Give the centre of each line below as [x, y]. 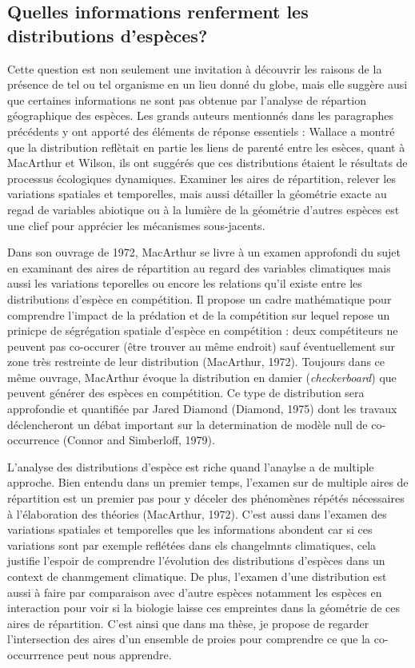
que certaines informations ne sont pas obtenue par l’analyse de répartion [187, 99]
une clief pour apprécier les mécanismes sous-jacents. [136, 225]
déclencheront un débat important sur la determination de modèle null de [188, 424]
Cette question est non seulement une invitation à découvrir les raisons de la [195, 68]
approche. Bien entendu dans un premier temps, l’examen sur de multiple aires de [208, 482]
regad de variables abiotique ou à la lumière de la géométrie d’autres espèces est [204, 209]
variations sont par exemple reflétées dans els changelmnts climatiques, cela [192, 545]
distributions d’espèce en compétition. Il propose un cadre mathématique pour [200, 298]
